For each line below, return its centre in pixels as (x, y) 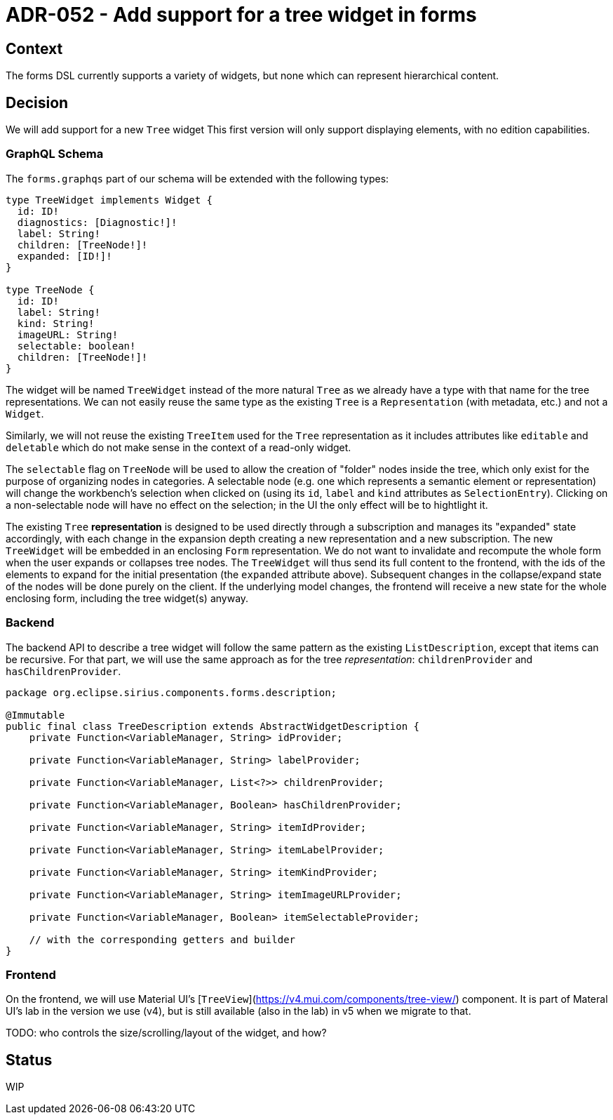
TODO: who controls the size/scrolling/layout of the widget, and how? (166, 1033)
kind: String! (56, 323)
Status (29, 1060)
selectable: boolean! (76, 346)
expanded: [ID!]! (65, 256)
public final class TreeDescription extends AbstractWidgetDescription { (213, 726)
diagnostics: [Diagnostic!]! (97, 222)
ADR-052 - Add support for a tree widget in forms (241, 15)
